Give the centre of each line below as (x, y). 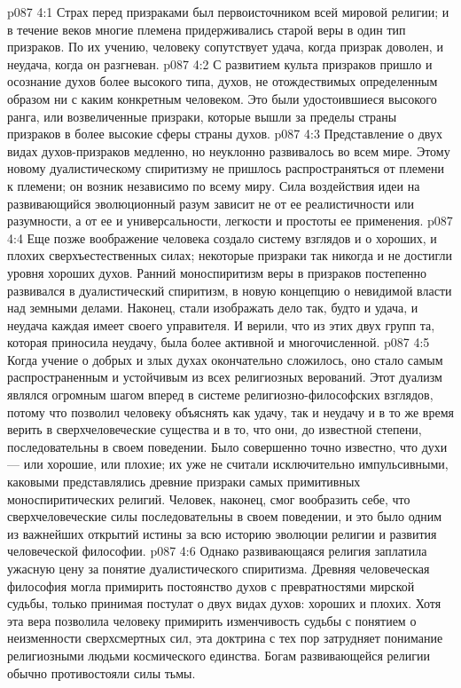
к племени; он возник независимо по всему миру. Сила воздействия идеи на (214, 185)
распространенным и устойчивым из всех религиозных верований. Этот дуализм (225, 377)
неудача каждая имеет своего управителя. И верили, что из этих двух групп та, (221, 324)
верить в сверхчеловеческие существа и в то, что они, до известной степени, (215, 429)
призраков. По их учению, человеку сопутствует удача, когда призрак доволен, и (225, 47)
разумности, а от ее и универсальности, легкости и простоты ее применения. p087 (230, 221)
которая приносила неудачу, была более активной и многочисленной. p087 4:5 (219, 342)
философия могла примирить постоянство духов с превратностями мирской (211, 585)
